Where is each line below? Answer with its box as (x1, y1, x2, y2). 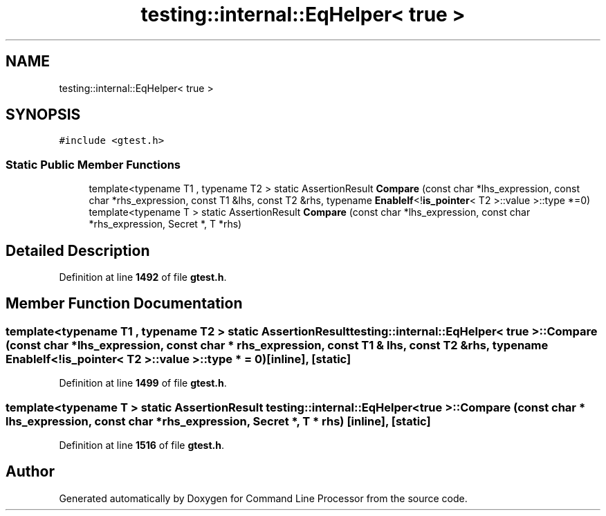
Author (6, 463, 55, 481)
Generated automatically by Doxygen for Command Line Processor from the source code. (59, 492, 468, 504)
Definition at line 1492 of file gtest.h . (59, 271, 227, 284)
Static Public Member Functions (6, 157, 181, 172)
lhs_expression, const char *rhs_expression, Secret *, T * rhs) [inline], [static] (6, 414, 431, 428)
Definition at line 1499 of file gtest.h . (59, 377, 227, 389)
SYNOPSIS (6, 106, 81, 124)
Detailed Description (6, 241, 150, 259)
